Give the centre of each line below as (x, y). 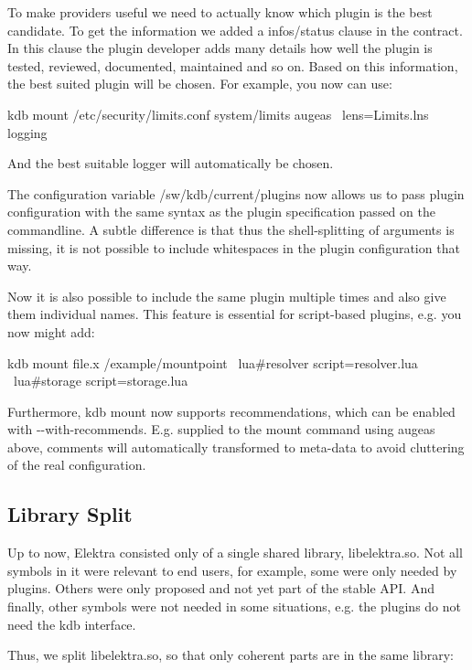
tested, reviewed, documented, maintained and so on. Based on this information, (233, 65)
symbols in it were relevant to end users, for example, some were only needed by (232, 570)
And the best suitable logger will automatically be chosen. (171, 163)
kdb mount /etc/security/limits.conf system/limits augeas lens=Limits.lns (218, 114)
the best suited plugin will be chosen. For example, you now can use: (200, 84)
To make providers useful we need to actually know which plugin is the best (220, 12)
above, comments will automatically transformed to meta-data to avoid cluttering (236, 447)
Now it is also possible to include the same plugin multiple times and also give (227, 296)
